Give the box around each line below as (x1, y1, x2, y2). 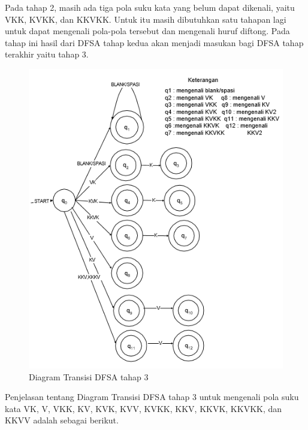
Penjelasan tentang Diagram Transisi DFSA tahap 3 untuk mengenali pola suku (5, 390, 299, 403)
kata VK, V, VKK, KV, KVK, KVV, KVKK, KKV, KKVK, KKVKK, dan (5, 402, 282, 414)
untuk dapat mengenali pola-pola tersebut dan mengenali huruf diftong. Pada (5, 25, 290, 37)
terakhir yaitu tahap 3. (5, 48, 89, 60)
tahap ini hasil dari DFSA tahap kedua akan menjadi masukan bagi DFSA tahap (5, 36, 304, 49)
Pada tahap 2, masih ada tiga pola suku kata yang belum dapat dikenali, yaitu (5, 1, 295, 13)
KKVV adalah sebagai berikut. (5, 414, 119, 426)
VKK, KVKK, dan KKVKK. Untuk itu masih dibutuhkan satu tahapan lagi (5, 13, 286, 25)
